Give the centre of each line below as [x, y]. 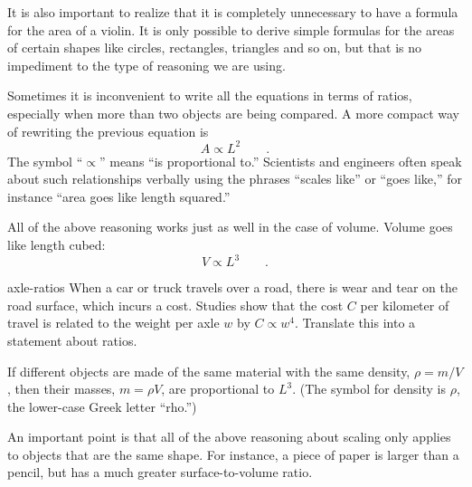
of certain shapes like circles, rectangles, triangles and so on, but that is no [215, 48]
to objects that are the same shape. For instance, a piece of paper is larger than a [233, 454]
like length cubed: [57, 245]
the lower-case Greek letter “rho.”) [102, 406]
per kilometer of [405, 305]
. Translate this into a [355, 323]
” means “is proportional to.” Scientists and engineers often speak [280, 161]
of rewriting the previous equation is [108, 131]
